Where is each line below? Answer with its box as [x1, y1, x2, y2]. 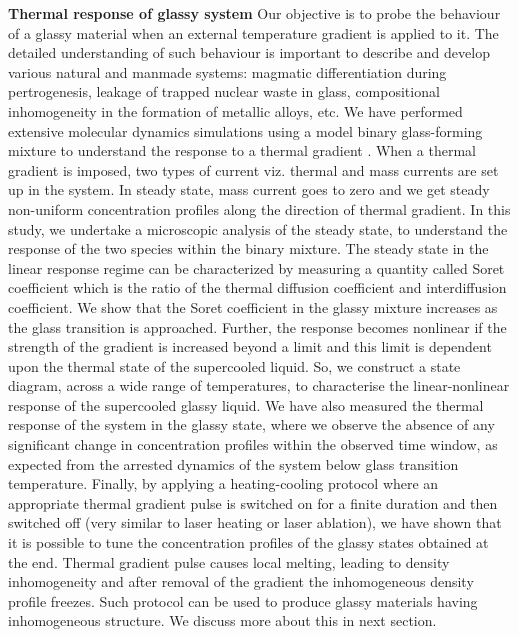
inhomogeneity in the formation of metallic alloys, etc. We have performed [8, 100, 463, 121]
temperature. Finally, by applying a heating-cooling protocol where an [8, 473, 439, 494]
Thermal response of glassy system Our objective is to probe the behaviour [8, 3, 501, 23]
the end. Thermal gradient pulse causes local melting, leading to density [8, 551, 450, 572]
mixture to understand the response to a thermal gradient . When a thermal [8, 140, 476, 161]
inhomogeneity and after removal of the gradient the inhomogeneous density [8, 571, 474, 592]
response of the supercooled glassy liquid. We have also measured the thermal [8, 394, 484, 415]
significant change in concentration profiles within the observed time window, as [8, 434, 498, 455]
